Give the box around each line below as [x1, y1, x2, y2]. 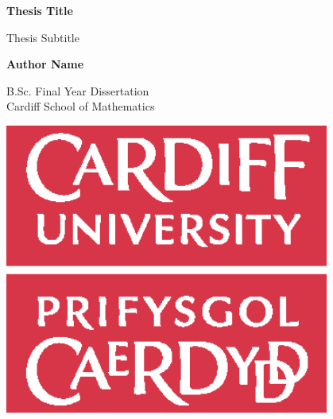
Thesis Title [6, 2, 73, 18]
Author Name [6, 56, 84, 72]
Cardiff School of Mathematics [6, 98, 155, 114]
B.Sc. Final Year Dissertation [6, 82, 149, 99]
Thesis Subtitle [6, 29, 79, 45]
